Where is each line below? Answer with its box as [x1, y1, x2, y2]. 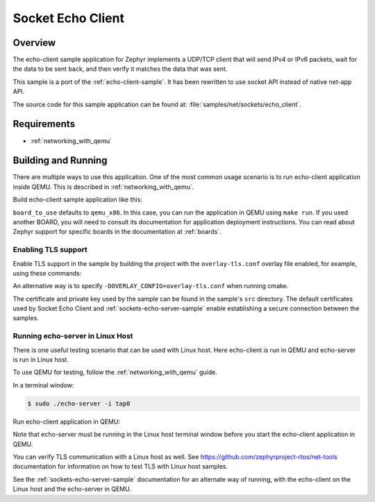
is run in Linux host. [12, 355, 69, 364]
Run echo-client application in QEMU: [12, 417, 121, 426]
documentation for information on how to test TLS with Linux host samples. [12, 462, 228, 471]
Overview [12, 37, 56, 49]
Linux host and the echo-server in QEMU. [12, 485, 132, 493]
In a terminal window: [12, 380, 74, 389]
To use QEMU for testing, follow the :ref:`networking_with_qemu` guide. [12, 368, 218, 376]
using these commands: [12, 269, 82, 277]
